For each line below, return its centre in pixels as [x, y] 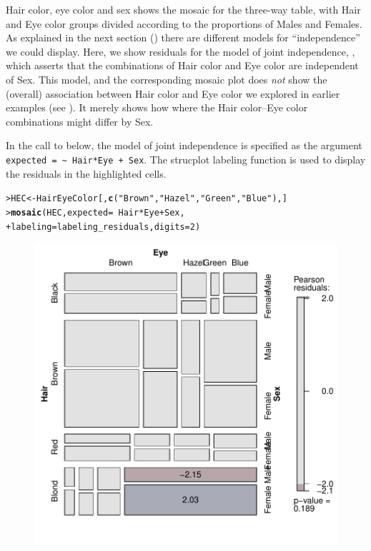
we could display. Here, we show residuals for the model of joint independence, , [180, 51]
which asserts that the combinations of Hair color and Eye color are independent [182, 65]
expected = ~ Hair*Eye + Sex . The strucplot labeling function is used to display [186, 159]
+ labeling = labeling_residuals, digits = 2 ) [103, 227]
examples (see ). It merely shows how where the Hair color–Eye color [157, 107]
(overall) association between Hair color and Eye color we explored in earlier [173, 93]
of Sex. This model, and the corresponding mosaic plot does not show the [167, 79]
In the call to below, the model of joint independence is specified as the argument [184, 145]
